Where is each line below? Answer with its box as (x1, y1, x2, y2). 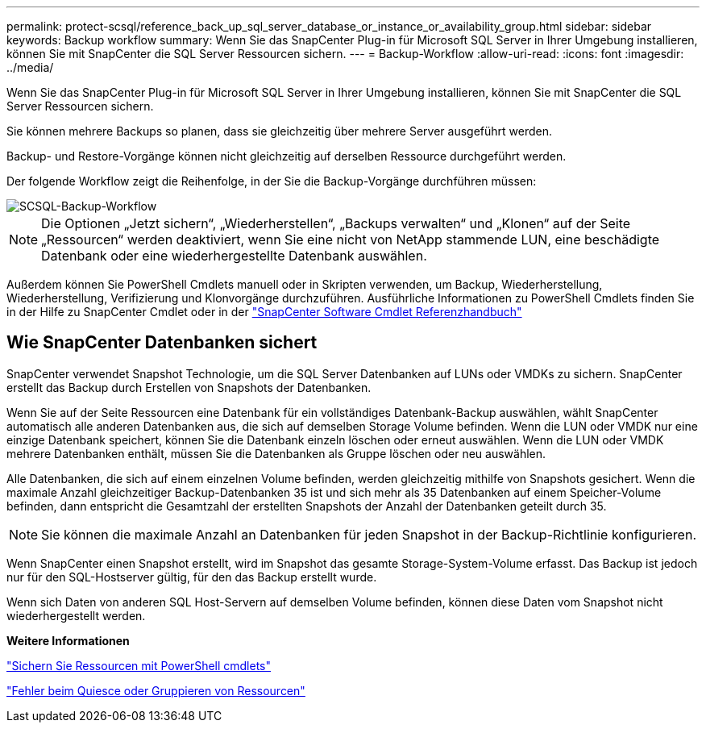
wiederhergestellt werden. (6, 608, 146, 623)
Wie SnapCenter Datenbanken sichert (6, 332, 318, 353)
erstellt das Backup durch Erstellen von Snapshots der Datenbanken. (6, 380, 372, 394)
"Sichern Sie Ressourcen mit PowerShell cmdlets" (6, 658, 272, 673)
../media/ (6, 60, 54, 74)
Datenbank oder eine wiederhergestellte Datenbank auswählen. (41, 248, 427, 264)
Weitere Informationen (6, 633, 130, 648)
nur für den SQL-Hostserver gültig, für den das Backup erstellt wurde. (6, 569, 377, 584)
